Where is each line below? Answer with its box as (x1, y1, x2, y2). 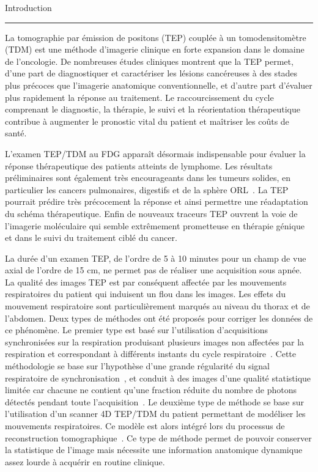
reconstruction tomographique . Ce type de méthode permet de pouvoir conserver (5, 431, 312, 444)
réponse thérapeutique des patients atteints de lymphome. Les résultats (5, 159, 273, 172)
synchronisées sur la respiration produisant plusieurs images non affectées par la (5, 335, 305, 348)
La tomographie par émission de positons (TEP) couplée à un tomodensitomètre (5, 31, 306, 43)
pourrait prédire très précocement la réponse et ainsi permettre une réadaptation (5, 195, 308, 208)
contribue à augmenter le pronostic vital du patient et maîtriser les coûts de (5, 114, 289, 127)
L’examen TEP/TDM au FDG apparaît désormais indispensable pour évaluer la (5, 147, 306, 160)
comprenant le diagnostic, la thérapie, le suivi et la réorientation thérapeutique (5, 103, 300, 116)
